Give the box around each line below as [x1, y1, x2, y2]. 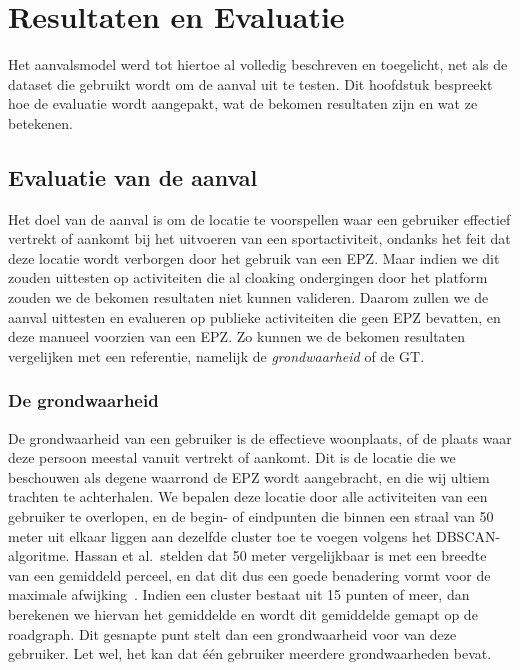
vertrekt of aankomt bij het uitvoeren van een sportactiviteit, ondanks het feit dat [8, 228, 511, 249]
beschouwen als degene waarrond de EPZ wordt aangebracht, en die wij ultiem [8, 466, 490, 487]
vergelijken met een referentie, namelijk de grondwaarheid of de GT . [8, 345, 425, 366]
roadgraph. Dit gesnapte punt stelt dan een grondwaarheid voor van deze [8, 623, 457, 644]
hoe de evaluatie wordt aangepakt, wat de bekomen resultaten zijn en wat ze [8, 93, 478, 114]
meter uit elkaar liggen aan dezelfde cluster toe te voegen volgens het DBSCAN [8, 525, 496, 546]
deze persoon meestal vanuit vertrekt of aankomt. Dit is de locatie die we [8, 447, 456, 468]
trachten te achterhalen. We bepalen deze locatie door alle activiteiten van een [8, 486, 488, 507]
